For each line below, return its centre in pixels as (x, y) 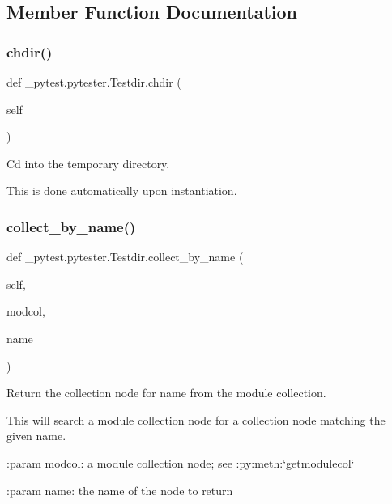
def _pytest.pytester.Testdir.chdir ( (94, 82)
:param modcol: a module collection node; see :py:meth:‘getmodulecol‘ (181, 462)
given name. (36, 436)
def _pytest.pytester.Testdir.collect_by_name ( (125, 257)
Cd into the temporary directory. (88, 163)
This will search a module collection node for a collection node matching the (196, 419)
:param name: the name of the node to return (120, 490)
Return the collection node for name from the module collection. (166, 393)
